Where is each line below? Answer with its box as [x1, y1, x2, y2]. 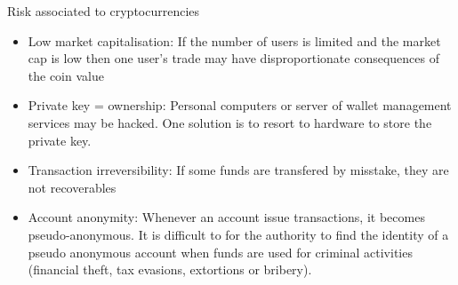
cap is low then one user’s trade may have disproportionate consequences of [28, 49, 439, 67]
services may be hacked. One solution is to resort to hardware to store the [28, 113, 432, 131]
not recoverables [28, 178, 117, 196]
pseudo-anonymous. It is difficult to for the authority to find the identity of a [28, 225, 449, 243]
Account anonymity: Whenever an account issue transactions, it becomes [28, 208, 425, 226]
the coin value [28, 66, 104, 84]
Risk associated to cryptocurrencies [7, 2, 200, 20]
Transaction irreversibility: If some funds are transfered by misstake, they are [28, 161, 449, 179]
